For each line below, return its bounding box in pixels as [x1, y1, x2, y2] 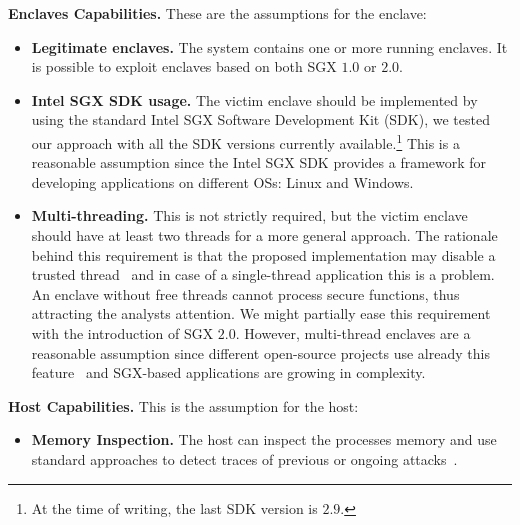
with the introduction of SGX [31, 322, 214, 343]
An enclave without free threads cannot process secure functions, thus [31, 283, 460, 304]
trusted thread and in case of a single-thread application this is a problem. [31, 264, 495, 285]
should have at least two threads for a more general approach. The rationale [31, 225, 498, 245]
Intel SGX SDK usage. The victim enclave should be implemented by [31, 89, 478, 110]
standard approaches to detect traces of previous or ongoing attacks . [31, 448, 458, 469]
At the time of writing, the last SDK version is [31, 497, 318, 518]
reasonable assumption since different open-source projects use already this [31, 342, 490, 363]
